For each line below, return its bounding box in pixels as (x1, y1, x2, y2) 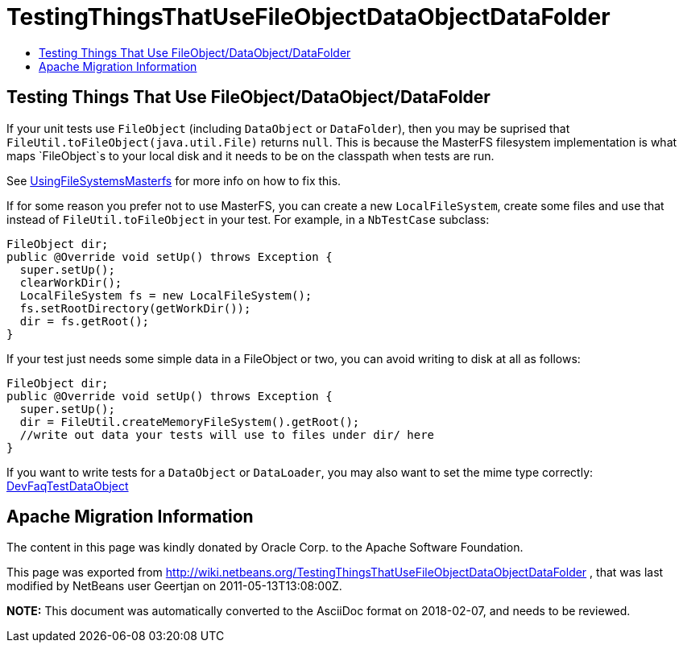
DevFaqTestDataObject (6, 478, 129, 493)
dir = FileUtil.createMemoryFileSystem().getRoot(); (19, 415, 360, 428)
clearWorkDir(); (19, 275, 122, 289)
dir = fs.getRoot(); (19, 314, 150, 328)
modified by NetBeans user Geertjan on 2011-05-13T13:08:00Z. (6, 579, 342, 593)
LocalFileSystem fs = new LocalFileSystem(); (19, 288, 313, 302)
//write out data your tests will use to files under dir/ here (19, 428, 435, 441)
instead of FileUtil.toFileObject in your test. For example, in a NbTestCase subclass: (6, 212, 490, 226)
